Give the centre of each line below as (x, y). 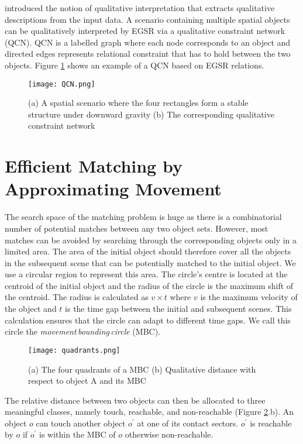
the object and (31, 309)
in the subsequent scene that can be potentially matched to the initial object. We (150, 262)
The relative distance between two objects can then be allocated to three (135, 400)
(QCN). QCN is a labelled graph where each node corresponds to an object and (148, 42)
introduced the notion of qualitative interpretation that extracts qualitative (140, 8)
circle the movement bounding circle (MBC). (82, 331)
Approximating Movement (113, 189)
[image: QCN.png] (62, 84)
